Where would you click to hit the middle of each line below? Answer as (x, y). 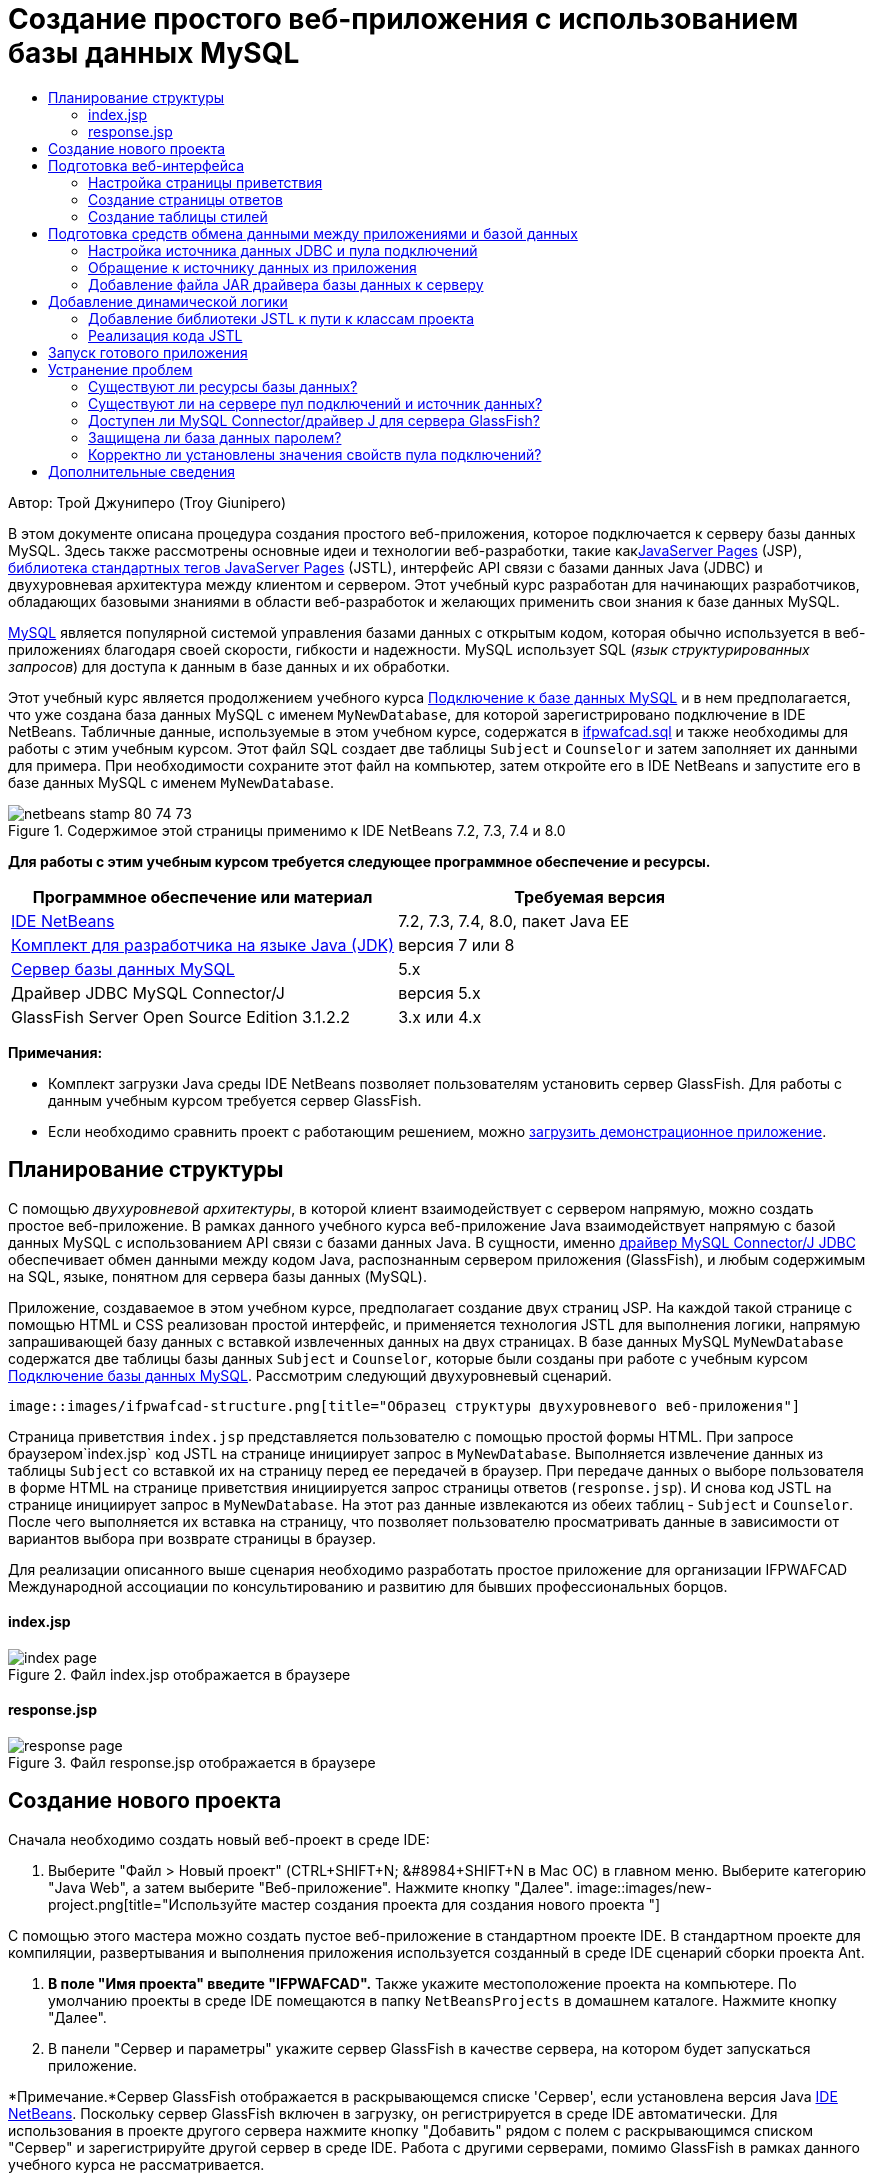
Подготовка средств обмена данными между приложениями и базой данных (313, 233)
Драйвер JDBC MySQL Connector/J (148, 992)
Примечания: (55, 1052)
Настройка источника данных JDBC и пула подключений (283, 250)
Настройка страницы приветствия (205, 182)
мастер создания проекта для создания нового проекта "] (460, 1904)
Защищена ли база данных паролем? (215, 437)
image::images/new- (644, 1887)
